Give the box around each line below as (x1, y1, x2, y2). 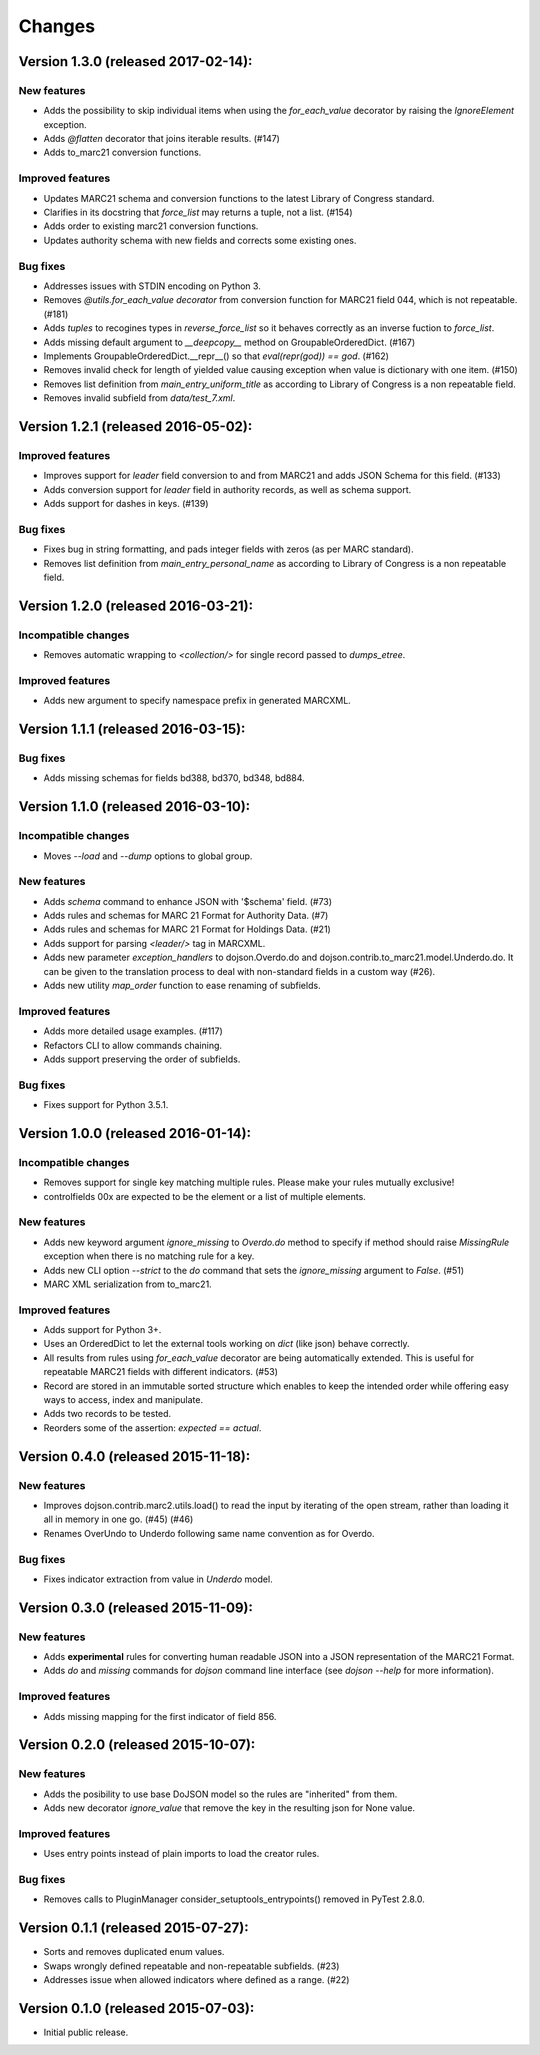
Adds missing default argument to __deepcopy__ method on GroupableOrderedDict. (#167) (43, 336, 416, 348)
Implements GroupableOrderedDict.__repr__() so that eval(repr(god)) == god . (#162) (43, 350, 390, 362)
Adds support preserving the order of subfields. (43, 1053, 241, 1065)
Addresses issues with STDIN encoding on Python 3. (43, 280, 262, 292)
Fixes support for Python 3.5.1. (43, 1099, 169, 1111)
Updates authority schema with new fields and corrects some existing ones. (43, 234, 357, 246)
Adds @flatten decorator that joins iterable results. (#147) (43, 133, 280, 145)
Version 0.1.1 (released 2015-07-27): (18, 1920, 249, 1937)
